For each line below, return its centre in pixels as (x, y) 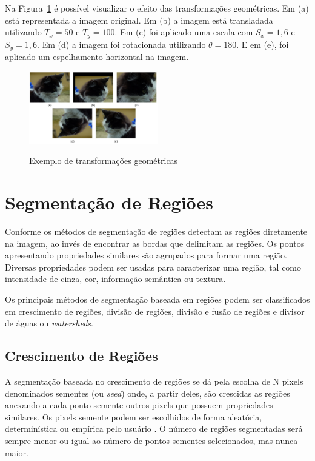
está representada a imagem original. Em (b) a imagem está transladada (139, 20)
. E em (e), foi (263, 44)
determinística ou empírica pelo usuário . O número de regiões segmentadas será (154, 429)
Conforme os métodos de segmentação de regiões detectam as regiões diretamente (156, 231)
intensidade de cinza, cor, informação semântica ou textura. (115, 279)
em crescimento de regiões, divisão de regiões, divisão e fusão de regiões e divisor (155, 311)
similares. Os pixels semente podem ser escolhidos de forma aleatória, (134, 416)
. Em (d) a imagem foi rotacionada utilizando (121, 44)
